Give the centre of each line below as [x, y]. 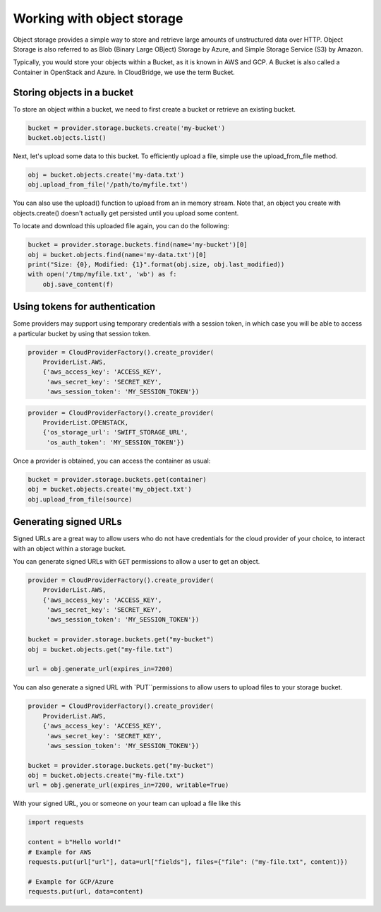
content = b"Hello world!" [74, 842]
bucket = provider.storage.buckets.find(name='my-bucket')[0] [138, 245]
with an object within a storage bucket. [69, 548]
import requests [56, 822]
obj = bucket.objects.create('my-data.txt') [106, 174]
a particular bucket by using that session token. [82, 333]
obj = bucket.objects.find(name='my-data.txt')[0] [117, 255]
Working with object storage [98, 18]
